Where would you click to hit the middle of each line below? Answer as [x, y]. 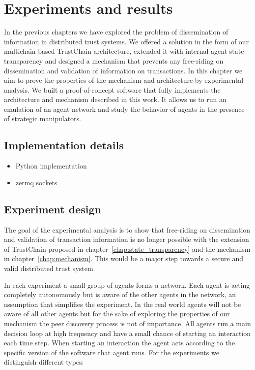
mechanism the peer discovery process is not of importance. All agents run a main [127, 323]
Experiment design [53, 209]
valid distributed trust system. [50, 268]
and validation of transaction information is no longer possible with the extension [127, 239]
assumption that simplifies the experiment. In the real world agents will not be [123, 304]
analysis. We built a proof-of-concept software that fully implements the [112, 89]
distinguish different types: [44, 362]
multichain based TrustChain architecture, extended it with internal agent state [124, 51]
